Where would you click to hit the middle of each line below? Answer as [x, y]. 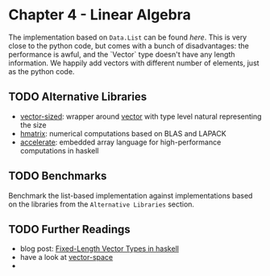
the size [33, 125]
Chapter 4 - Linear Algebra [100, 15]
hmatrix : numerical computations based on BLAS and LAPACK [123, 133]
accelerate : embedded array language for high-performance [120, 142]
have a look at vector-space [66, 257]
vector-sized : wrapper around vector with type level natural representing [141, 116]
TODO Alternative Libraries [78, 97]
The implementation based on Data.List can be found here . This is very [128, 37]
